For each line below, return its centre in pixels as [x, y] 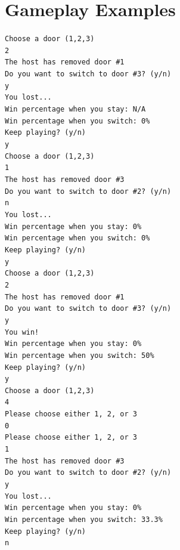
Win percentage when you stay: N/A [75, 109]
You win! [22, 332]
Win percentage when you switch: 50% [80, 355]
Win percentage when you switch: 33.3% [84, 520]
